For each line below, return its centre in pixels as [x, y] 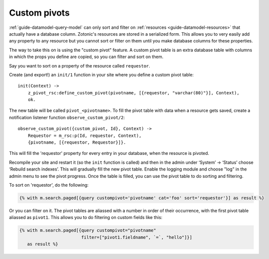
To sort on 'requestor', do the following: [49, 185]
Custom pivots [39, 13]
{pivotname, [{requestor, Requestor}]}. [77, 142]
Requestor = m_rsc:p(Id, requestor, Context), [85, 135]
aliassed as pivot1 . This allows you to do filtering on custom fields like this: [86, 217]
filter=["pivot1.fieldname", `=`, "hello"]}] [137, 237]
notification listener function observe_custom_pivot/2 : [67, 117]
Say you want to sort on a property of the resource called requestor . [79, 65]
